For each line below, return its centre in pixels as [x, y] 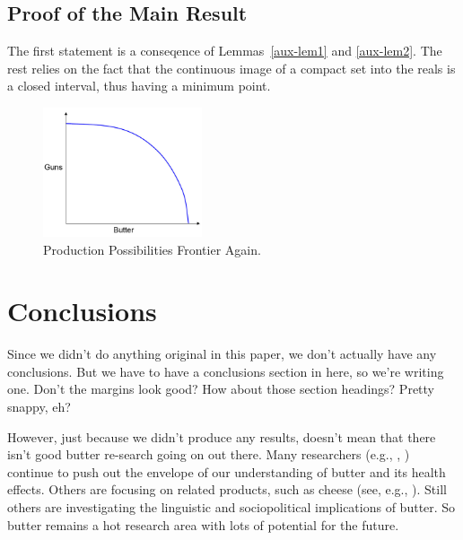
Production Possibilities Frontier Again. [152, 249]
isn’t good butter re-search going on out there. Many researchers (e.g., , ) [209, 454]
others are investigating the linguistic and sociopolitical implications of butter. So [231, 507]
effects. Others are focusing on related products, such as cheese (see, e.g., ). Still [227, 489]
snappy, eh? [39, 407]
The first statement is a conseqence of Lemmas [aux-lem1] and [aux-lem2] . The [225, 51]
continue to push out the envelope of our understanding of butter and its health [227, 471]
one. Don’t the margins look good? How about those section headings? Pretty [221, 389]
